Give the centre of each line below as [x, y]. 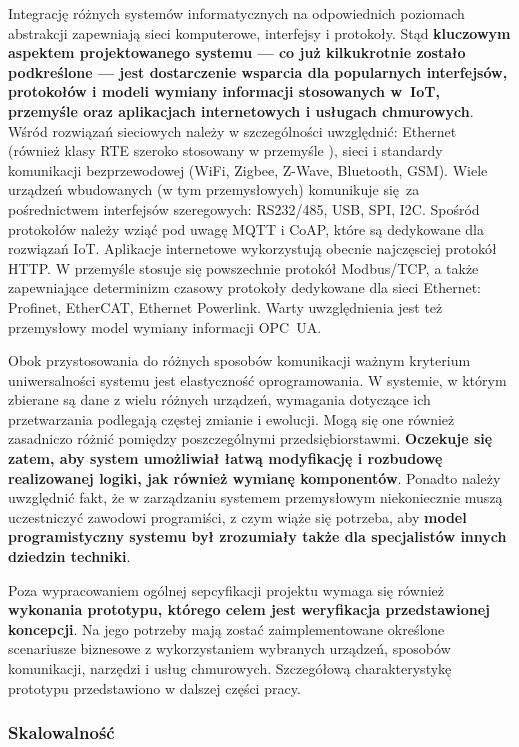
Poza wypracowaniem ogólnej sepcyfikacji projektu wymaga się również [226, 589]
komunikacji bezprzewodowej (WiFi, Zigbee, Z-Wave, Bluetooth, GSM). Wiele [248, 169]
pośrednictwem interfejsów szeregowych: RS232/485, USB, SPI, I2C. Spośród [244, 208]
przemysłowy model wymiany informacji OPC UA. [165, 326]
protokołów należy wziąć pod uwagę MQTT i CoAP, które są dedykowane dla [246, 228]
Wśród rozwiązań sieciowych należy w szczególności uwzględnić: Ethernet [232, 130]
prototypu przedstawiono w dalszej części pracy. [154, 687]
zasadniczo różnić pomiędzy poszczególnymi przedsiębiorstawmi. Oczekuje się [250, 438]
